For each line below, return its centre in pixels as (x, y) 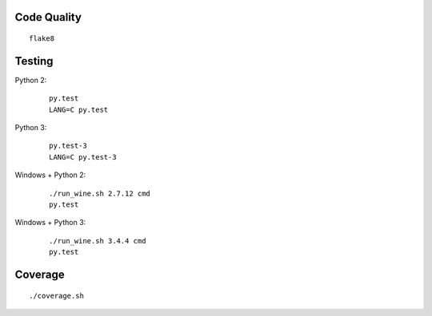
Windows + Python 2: (50, 175)
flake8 (42, 39)
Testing (34, 61)
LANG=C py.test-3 (83, 157)
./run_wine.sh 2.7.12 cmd (100, 193)
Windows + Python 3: (50, 223)
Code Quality (48, 17)
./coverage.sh (56, 296)
